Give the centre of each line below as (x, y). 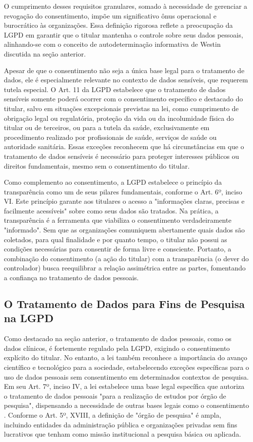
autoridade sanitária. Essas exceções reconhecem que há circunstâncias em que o (124, 146)
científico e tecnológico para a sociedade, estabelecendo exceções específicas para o (126, 367)
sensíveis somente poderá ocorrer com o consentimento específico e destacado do (124, 99)
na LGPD (29, 318)
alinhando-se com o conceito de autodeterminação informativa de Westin (112, 44)
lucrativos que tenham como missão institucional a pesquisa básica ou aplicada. (123, 434)
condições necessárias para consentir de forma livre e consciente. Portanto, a (118, 249)
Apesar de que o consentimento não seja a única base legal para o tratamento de (124, 70)
